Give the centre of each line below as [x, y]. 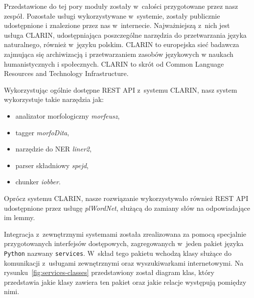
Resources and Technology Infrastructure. [66, 73]
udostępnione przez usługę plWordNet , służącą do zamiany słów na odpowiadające [127, 208]
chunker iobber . [38, 182]
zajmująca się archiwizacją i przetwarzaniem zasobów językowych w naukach [119, 54]
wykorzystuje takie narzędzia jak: [54, 99]
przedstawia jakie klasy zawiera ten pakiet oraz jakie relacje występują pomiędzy [125, 282]
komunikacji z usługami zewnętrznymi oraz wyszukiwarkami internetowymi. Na [124, 262]
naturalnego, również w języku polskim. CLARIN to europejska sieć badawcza [122, 44]
